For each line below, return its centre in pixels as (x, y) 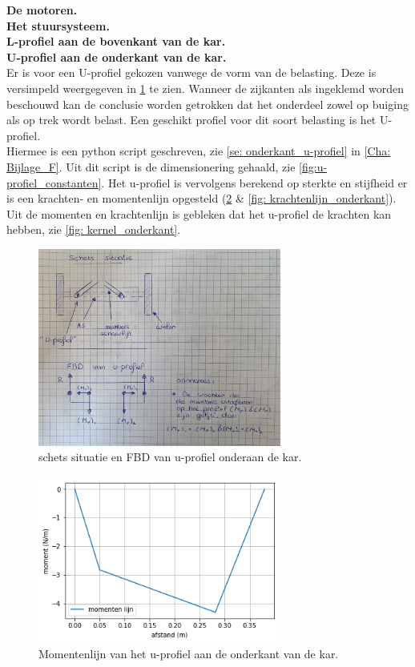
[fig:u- (313, 166)
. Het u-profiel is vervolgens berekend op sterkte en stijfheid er (254, 182)
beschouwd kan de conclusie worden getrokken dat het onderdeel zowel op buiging (207, 104)
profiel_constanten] (54, 182)
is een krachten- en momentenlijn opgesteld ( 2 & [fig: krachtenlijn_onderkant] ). (201, 198)
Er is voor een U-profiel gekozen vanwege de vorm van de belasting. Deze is (191, 72)
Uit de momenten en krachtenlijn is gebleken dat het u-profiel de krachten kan (199, 213)
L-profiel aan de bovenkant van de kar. (116, 41)
